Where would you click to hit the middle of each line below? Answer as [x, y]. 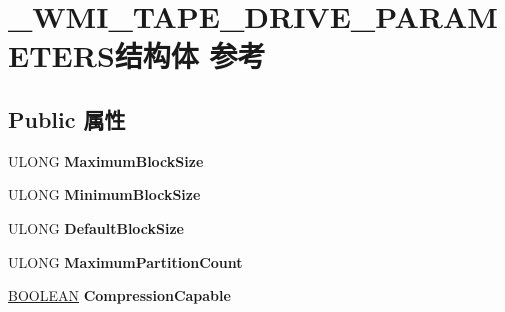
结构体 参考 [190, 55]
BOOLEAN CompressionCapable [119, 295]
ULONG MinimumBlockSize [104, 194]
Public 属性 [67, 118]
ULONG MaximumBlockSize [106, 160]
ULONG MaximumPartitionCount [125, 261]
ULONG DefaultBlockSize [96, 227]
